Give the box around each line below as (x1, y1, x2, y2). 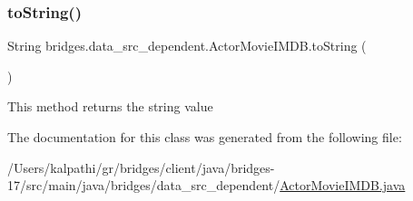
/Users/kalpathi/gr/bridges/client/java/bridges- (7, 158, 275, 177)
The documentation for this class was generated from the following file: (7, 128, 402, 146)
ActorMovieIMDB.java (280, 176, 406, 195)
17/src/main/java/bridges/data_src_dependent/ (7, 176, 280, 195)
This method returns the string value (7, 97, 213, 116)
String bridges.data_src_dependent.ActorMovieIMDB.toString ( (7, 36, 367, 55)
